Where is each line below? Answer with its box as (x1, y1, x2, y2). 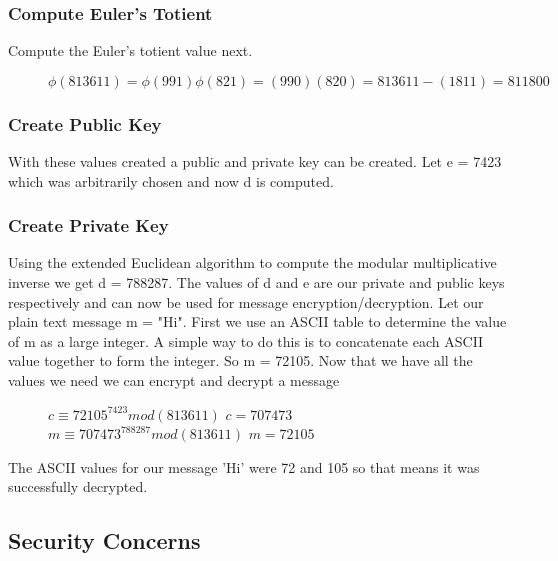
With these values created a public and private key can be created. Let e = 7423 (8, 151, 502, 172)
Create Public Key (8, 111, 162, 136)
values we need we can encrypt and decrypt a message (8, 370, 340, 390)
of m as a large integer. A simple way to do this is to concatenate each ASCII (8, 330, 484, 351)
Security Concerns (8, 525, 201, 556)
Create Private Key (8, 213, 169, 238)
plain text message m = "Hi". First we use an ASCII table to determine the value (8, 311, 507, 332)
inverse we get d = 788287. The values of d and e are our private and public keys (8, 272, 505, 293)
